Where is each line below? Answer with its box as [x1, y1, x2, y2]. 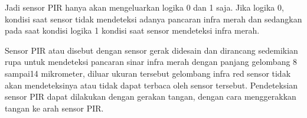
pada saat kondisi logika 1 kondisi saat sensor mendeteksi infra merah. [5, 24, 260, 37]
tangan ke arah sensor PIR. [5, 101, 104, 114]
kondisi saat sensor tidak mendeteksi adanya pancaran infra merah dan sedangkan [5, 12, 302, 25]
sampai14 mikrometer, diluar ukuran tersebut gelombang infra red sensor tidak [5, 67, 291, 79]
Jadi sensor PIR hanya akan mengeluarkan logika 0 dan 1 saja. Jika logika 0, [5, 1, 284, 13]
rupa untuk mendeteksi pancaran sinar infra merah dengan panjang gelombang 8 [5, 55, 298, 68]
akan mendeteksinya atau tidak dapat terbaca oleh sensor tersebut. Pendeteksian [5, 78, 298, 91]
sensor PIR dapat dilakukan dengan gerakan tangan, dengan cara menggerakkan [5, 90, 296, 103]
